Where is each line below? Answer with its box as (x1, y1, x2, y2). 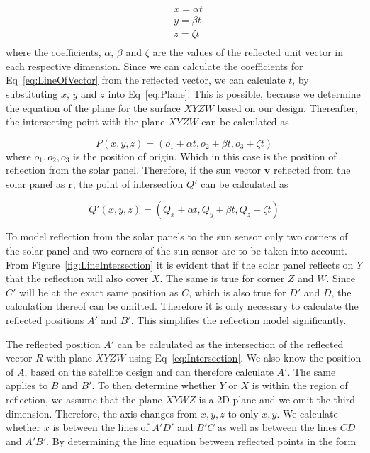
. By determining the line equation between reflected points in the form (46, 433, 357, 448)
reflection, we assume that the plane (6, 392, 162, 406)
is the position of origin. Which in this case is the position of (73, 148, 337, 163)
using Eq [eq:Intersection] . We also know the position (128, 350, 361, 365)
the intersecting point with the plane (6, 114, 165, 129)
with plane (46, 350, 92, 365)
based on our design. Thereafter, (217, 100, 358, 115)
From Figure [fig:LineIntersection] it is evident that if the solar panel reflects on (6, 257, 354, 272)
